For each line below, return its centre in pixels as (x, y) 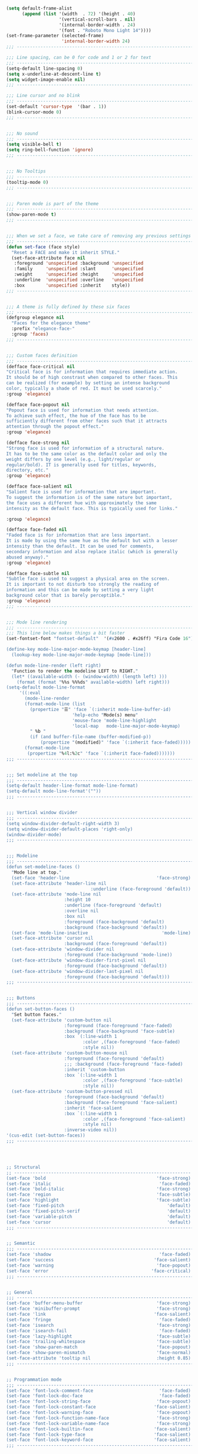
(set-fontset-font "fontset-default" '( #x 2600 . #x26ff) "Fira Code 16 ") (100, 639)
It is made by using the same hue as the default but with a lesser (92, 541)
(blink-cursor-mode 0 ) (34, 112)
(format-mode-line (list (55, 704)
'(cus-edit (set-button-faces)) (46, 1135)
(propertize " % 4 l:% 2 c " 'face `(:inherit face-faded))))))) (101, 753)
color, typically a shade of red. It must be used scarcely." (84, 388)
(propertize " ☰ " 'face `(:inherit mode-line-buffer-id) (100, 709)
